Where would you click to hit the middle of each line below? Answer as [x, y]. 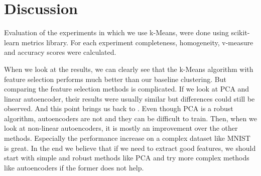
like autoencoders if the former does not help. [74, 167]
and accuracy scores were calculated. [60, 52]
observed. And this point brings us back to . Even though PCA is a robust [119, 108]
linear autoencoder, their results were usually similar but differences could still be [129, 98]
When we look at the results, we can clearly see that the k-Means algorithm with [129, 69]
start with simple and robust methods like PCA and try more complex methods [127, 158]
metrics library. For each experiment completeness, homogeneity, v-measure [138, 42]
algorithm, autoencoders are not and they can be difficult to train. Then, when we [130, 118]
